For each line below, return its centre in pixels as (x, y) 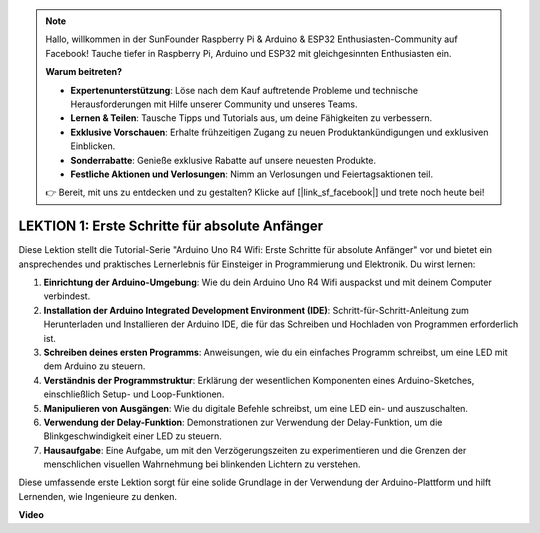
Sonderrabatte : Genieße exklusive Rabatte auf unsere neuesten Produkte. (223, 160)
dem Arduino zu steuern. (94, 366)
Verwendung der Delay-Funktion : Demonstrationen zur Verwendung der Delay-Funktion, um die (243, 422)
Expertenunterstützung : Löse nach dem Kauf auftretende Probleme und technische (244, 90)
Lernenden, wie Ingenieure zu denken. (98, 496)
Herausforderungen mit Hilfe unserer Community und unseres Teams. (214, 104)
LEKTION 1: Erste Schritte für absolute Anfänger (171, 226)
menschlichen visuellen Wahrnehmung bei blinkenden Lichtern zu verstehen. (202, 464)
